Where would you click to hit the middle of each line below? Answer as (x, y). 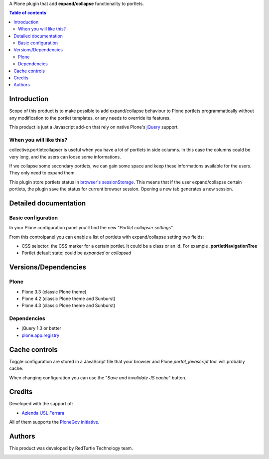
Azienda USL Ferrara (43, 413)
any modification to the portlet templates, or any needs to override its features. (90, 118)
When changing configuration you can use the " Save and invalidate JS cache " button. (98, 378)
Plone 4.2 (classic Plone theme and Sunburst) (68, 299)
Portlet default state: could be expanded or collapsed (76, 253)
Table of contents (28, 13)
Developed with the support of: (41, 404)
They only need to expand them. (42, 173)
